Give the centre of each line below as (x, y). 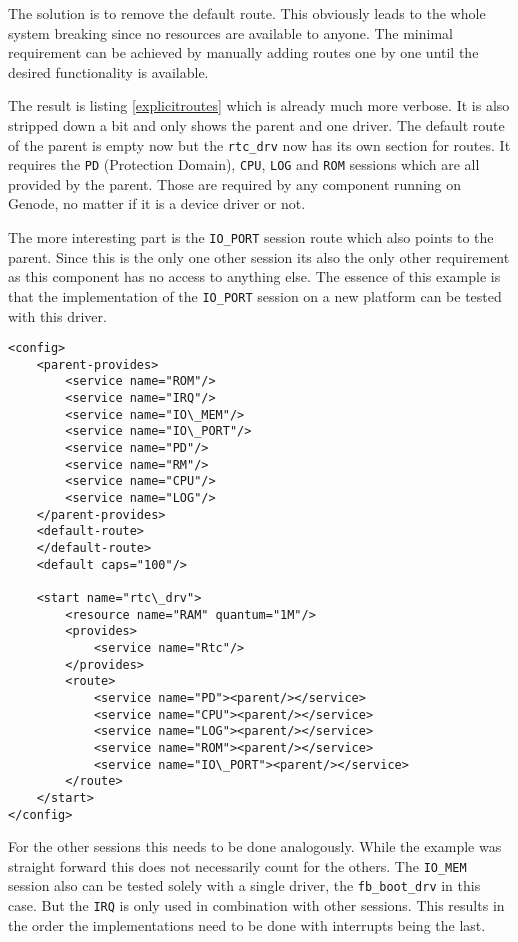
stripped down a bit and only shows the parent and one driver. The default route (256, 124)
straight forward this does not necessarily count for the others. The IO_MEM (237, 865)
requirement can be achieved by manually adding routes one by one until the (243, 52)
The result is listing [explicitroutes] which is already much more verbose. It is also (259, 105)
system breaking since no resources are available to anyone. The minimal (230, 32)
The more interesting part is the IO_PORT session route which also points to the (251, 237)
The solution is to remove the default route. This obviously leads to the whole (247, 13)
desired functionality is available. (108, 71)
